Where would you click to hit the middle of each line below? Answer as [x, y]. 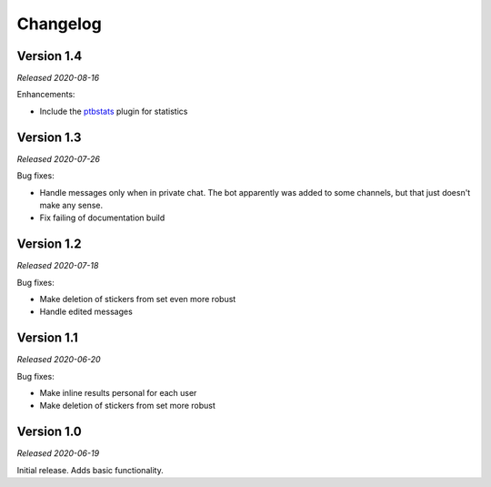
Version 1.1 [48, 338]
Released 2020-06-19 [58, 453]
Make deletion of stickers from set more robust [127, 406]
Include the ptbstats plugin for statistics [114, 111]
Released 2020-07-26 [58, 158]
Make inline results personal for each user [118, 393]
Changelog [59, 24]
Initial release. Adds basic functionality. [90, 470]
